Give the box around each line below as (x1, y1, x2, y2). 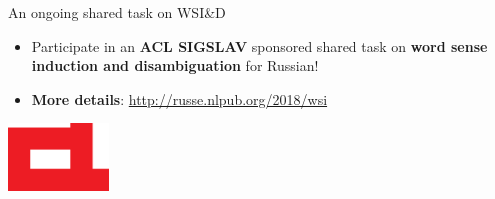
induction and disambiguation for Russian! (31, 55, 319, 76)
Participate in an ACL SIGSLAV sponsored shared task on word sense (31, 35, 488, 56)
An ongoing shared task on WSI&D (8, 2, 226, 22)
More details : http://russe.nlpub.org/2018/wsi (31, 88, 328, 109)
